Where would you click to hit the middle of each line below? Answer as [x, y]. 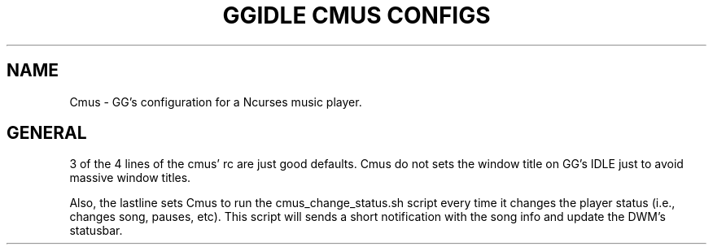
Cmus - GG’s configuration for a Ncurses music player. [216, 102]
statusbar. [96, 231]
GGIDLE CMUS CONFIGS [356, 15]
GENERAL [47, 133]
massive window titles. [130, 178]
